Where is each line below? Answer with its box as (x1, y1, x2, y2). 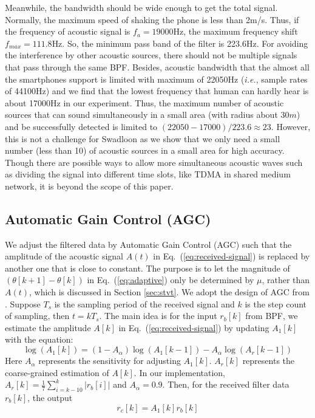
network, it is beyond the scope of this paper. (5, 179, 174, 192)
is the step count (245, 297, 307, 310)
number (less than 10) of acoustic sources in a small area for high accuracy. (5, 144, 285, 157)
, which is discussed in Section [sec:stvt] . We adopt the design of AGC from (29, 286, 310, 298)
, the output (27, 391, 73, 404)
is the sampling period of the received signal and (54, 297, 235, 310)
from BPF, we (245, 309, 298, 322)
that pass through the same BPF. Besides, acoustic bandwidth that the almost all (5, 60, 310, 73)
